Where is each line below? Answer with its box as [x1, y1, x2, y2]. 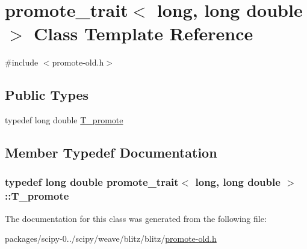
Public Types [5, 85, 89, 104]
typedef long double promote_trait [5, 174, 179, 189]
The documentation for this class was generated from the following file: [5, 212, 267, 224]
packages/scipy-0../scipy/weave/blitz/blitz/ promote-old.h [5, 232, 217, 245]
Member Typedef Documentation [5, 143, 217, 162]
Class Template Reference [34, 21, 253, 46]
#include [5, 56, 39, 69]
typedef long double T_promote [5, 114, 123, 126]
